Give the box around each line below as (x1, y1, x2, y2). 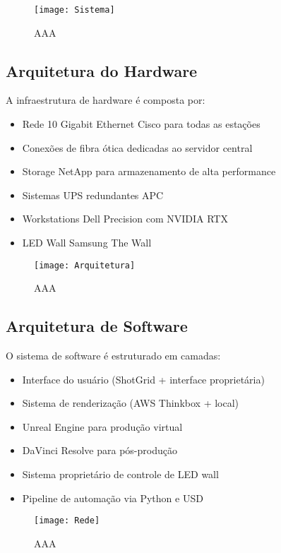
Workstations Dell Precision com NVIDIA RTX (22, 211, 228, 226)
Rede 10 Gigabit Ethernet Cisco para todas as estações (22, 117, 261, 131)
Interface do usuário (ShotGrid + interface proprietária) (22, 371, 265, 386)
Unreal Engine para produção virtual (22, 419, 183, 434)
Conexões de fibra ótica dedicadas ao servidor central (22, 140, 253, 155)
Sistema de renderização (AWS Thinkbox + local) (22, 396, 239, 410)
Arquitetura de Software (6, 315, 188, 337)
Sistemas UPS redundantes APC (22, 187, 164, 202)
